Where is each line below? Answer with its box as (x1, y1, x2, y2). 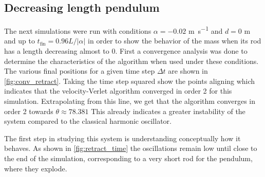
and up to (4, 35, 35, 46)
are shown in (168, 65, 208, 76)
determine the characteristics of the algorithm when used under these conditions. (4, 55, 259, 66)
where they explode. (4, 163, 67, 173)
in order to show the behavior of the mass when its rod (88, 35, 261, 46)
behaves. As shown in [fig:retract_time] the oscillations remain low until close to (4, 143, 257, 153)
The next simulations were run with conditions (4, 25, 152, 36)
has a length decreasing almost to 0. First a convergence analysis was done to (4, 46, 248, 56)
